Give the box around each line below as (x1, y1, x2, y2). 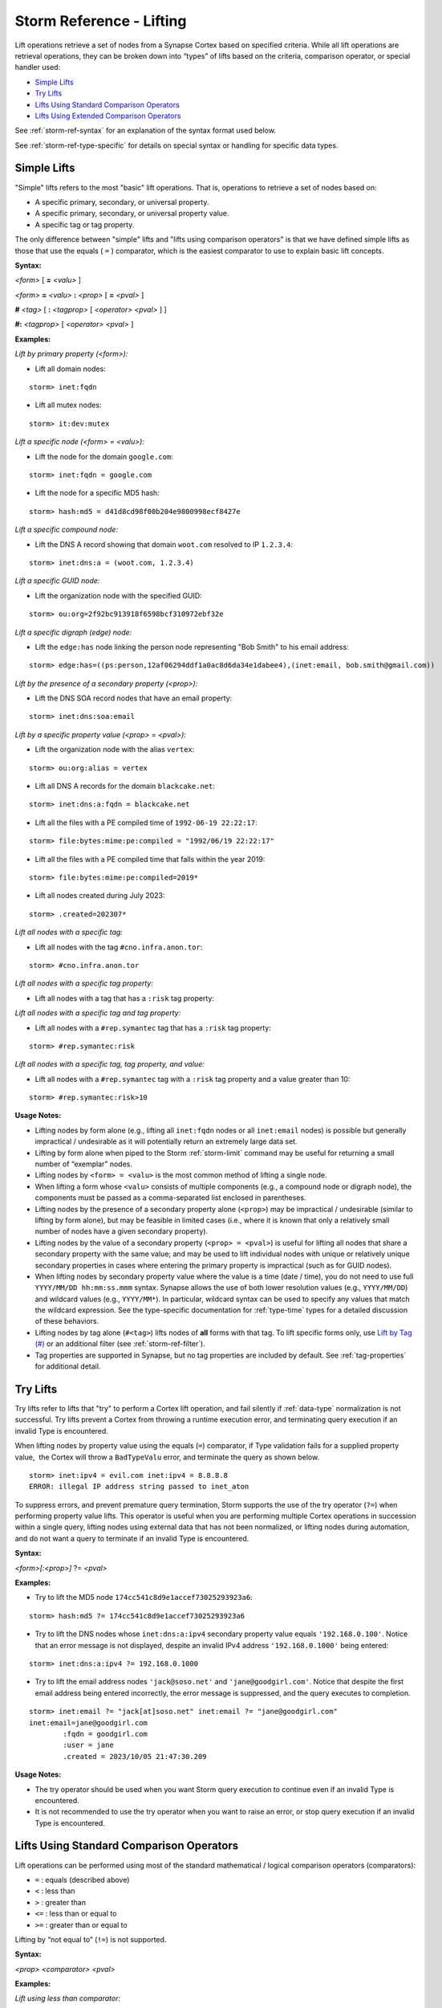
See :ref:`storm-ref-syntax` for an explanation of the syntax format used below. (14, 125, 277, 136)
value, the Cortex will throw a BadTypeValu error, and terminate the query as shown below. (14, 1452, 320, 1462)
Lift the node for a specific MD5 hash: (34, 488, 160, 498)
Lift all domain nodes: (34, 364, 106, 373)
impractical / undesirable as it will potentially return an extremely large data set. (34, 1137, 298, 1146)
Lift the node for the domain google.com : (34, 451, 174, 461)
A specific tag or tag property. (34, 219, 135, 229)
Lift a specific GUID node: (14, 576, 100, 586)
